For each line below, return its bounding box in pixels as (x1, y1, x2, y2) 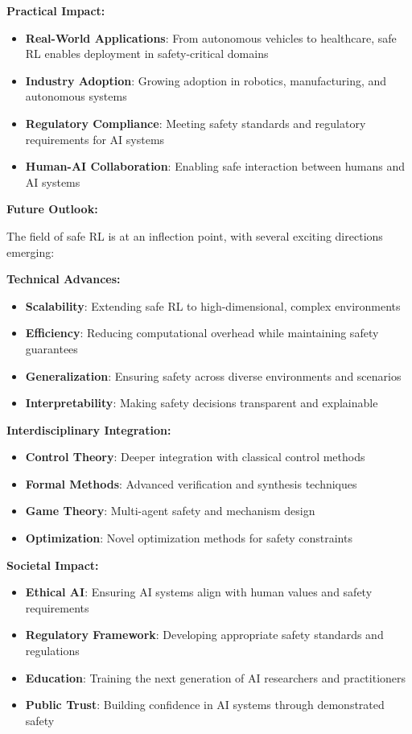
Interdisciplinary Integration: (6, 421, 171, 438)
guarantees (25, 340, 78, 357)
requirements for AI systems (25, 130, 165, 147)
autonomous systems (25, 88, 127, 105)
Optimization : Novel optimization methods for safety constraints (25, 530, 352, 546)
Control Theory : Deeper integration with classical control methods (25, 448, 365, 465)
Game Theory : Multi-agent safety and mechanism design (25, 502, 315, 519)
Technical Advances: (6, 270, 121, 287)
